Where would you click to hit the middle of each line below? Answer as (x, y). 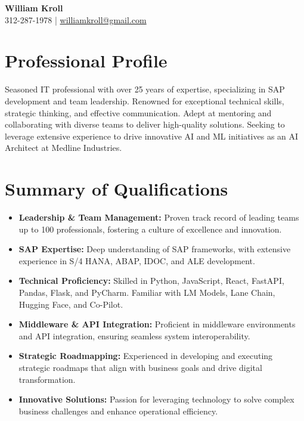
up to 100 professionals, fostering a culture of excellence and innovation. (150, 229)
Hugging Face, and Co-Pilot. (71, 304)
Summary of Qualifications (117, 189)
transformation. (47, 379)
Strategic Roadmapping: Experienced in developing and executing (146, 356)
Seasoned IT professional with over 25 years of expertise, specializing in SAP (145, 89)
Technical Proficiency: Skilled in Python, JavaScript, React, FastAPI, (151, 281)
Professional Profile (86, 61)
